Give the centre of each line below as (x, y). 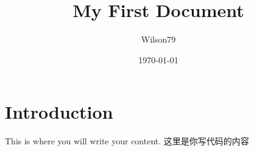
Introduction (59, 112)
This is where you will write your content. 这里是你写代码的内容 (127, 141)
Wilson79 (158, 39)
